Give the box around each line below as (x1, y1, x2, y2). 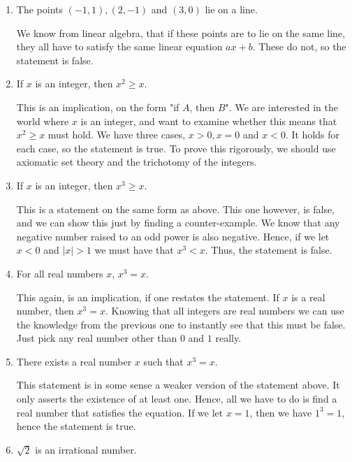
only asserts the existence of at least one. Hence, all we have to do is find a (16, 391, 337, 406)
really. (215, 331, 242, 345)
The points (16, 2, 63, 16)
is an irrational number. (35, 442, 137, 456)
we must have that (94, 243, 174, 257)
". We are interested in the (225, 99, 338, 114)
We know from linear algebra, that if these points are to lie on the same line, (16, 25, 345, 40)
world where (16, 113, 69, 128)
